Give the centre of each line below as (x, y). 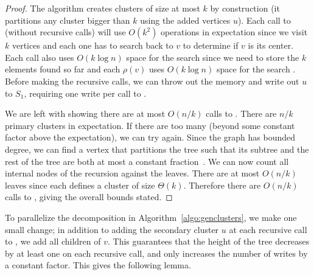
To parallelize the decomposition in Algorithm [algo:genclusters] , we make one (151, 217)
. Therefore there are (222, 185)
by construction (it (245, 8)
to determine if (211, 45)
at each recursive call (268, 229)
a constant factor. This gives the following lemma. (98, 265)
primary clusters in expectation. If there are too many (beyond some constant (150, 125)
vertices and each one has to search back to (92, 45)
